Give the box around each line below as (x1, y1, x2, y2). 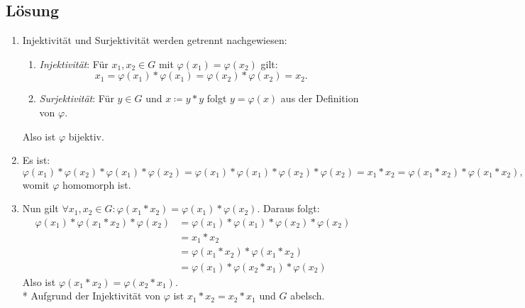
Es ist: (22, 153, 50, 167)
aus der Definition (280, 91, 359, 106)
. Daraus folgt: (257, 201, 320, 216)
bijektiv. (68, 128, 104, 143)
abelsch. (290, 288, 325, 303)
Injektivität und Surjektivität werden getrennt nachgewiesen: (22, 33, 287, 48)
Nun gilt (22, 201, 59, 216)
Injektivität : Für (39, 56, 109, 71)
